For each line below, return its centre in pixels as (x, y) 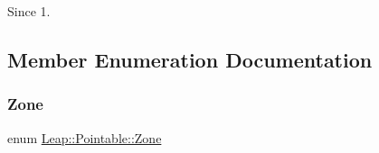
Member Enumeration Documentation (190, 59)
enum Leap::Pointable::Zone (85, 137)
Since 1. (29, 11)
